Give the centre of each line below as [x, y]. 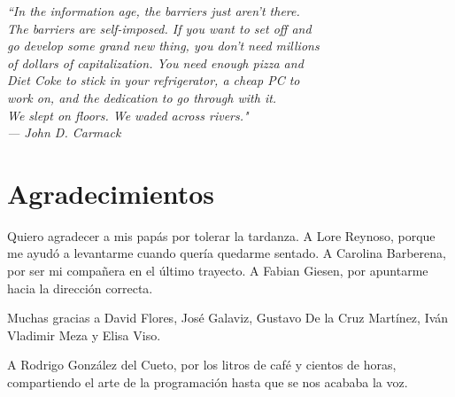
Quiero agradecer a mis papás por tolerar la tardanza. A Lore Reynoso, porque [221, 235]
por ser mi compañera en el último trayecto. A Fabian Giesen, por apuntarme [218, 271]
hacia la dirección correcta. [80, 288]
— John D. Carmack [64, 132]
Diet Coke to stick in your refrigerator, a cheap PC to [154, 80]
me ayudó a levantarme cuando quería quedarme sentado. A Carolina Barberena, [227, 253]
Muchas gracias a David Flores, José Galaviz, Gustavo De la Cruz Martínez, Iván [228, 318]
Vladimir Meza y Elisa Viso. [84, 335]
